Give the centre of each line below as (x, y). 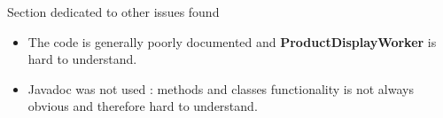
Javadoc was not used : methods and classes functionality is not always (221, 88)
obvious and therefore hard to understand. (143, 106)
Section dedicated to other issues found (113, 12)
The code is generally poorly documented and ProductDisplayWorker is (232, 41)
